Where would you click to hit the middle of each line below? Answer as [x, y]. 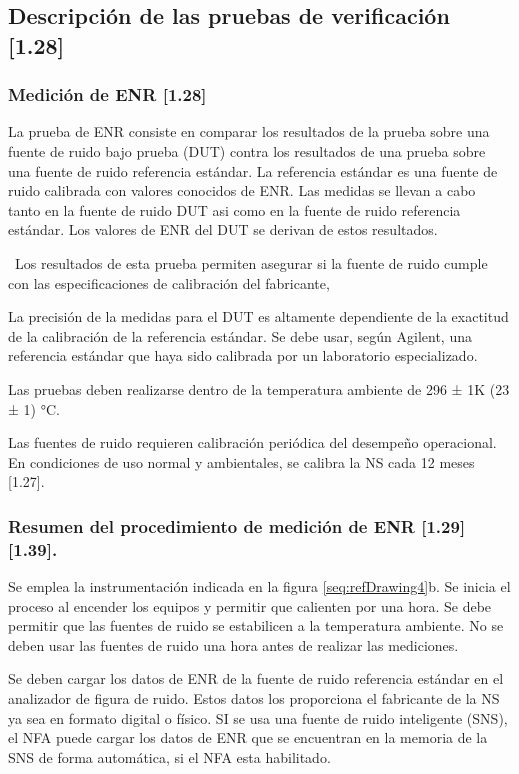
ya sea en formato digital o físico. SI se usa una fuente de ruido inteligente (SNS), [258, 717]
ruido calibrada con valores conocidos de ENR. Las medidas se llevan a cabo [242, 190]
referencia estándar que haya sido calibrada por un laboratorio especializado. [243, 355]
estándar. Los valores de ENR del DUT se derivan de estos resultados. [223, 229]
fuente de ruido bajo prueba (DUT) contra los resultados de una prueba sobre [247, 150]
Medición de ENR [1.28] [107, 94]
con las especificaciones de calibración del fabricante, [169, 282]
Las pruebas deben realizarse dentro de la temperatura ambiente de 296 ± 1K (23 [259, 388]
